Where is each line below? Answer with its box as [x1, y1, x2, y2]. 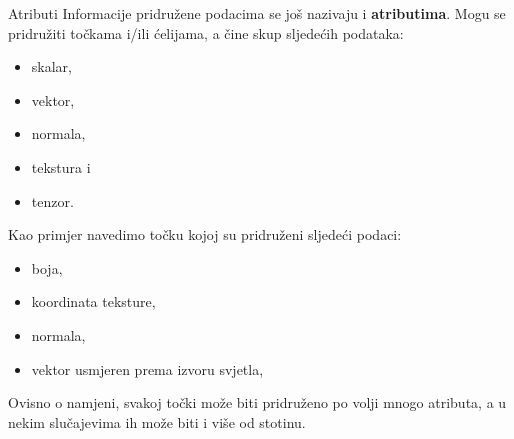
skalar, [31, 56, 72, 77]
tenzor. [31, 190, 74, 211]
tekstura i [31, 156, 91, 177]
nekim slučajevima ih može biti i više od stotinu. [8, 411, 306, 432]
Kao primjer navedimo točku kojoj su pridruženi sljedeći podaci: [8, 224, 402, 245]
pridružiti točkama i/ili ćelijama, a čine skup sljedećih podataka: [8, 22, 404, 43]
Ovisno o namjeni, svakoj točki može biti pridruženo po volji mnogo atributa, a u [8, 392, 507, 413]
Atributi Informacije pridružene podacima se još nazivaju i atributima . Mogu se [8, 3, 506, 23]
